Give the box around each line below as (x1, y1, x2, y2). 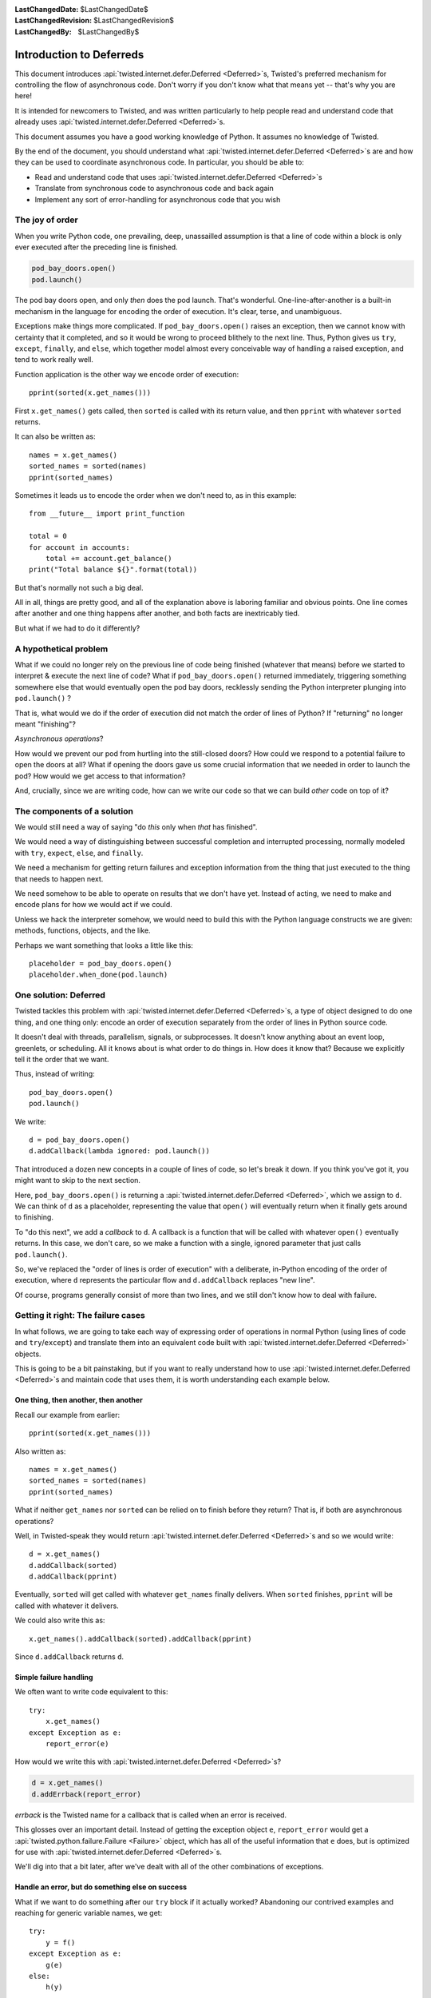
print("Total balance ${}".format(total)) (29, 565, 198, 575)
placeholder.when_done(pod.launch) (29, 970, 168, 979)
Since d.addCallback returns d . (14, 1652, 124, 1662)
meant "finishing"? (14, 719, 76, 729)
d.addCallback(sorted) (29, 1561, 118, 1570)
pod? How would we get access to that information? (14, 771, 186, 781)
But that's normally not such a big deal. (14, 583, 144, 592)
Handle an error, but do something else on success (14, 1882, 188, 1892)
